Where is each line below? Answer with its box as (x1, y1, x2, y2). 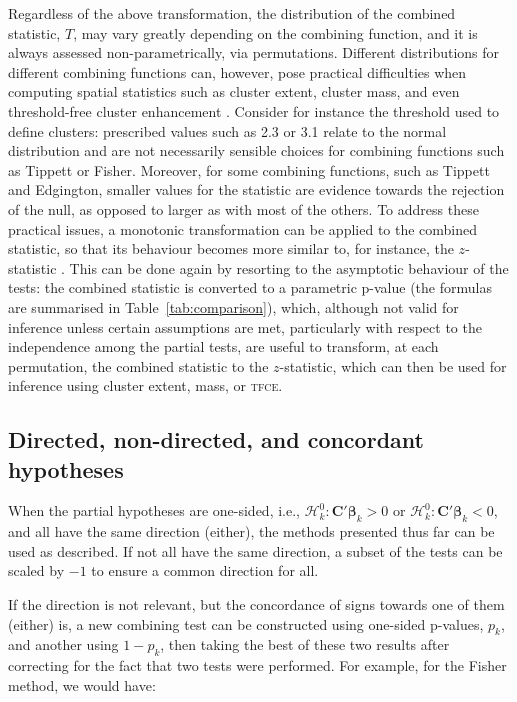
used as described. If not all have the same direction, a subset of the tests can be (8, 540, 503, 561)
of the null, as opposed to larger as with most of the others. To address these (8, 198, 479, 219)
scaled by (8, 560, 65, 581)
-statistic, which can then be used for (279, 355, 507, 376)
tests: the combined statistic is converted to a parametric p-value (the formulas (8, 277, 492, 298)
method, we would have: (8, 674, 156, 695)
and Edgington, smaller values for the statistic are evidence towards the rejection (8, 179, 505, 200)
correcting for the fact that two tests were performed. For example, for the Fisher (8, 655, 507, 676)
